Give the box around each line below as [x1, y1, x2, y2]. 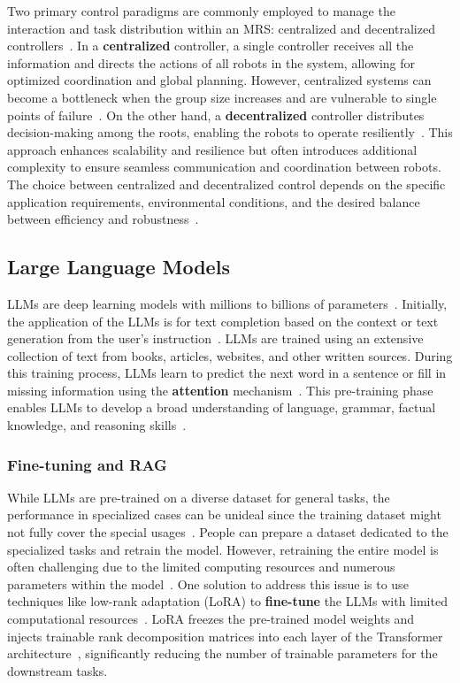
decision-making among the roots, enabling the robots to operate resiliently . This [7, 123, 453, 142]
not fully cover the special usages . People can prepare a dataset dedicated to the [7, 523, 448, 541]
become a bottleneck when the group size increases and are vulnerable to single [7, 88, 437, 106]
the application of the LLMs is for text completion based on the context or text [7, 311, 439, 330]
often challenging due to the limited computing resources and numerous [7, 557, 395, 576]
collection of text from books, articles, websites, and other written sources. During [7, 346, 453, 365]
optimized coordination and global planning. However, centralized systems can [7, 71, 432, 89]
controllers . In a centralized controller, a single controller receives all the [7, 36, 414, 55]
